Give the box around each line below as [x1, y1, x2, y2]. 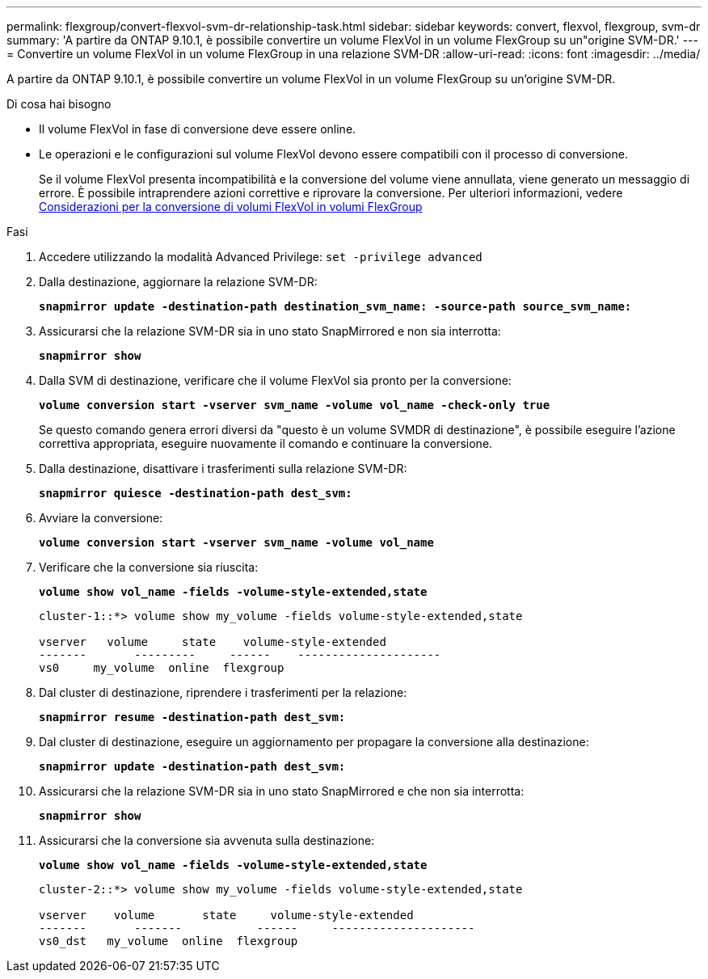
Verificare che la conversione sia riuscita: [39, 560, 259, 574]
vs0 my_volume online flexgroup [39, 661, 284, 674]
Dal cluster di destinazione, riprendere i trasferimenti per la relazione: [39, 686, 407, 699]
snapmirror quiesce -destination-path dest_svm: [39, 487, 352, 500]
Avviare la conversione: [39, 511, 163, 525]
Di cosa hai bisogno [6, 97, 112, 111]
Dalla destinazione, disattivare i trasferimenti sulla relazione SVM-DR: [39, 462, 407, 475]
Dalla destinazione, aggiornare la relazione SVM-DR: [39, 275, 318, 289]
